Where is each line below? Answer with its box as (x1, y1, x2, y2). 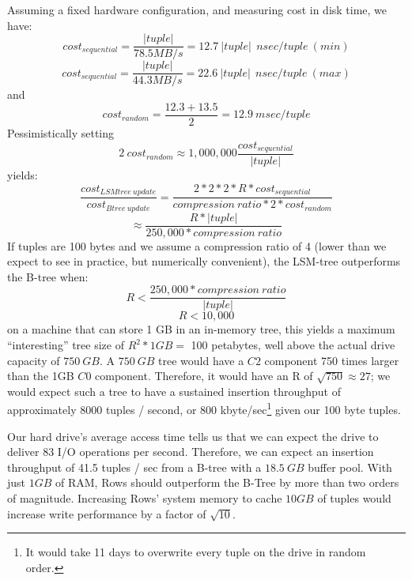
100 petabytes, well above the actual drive (191, 337, 395, 353)
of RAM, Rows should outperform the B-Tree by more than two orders (55, 474, 399, 491)
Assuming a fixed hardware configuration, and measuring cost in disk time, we (7, 2, 387, 17)
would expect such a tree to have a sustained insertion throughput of (7, 382, 341, 399)
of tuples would (317, 490, 391, 507)
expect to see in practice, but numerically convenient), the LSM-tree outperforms (7, 253, 401, 269)
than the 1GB (7, 367, 74, 384)
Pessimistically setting (7, 124, 115, 141)
